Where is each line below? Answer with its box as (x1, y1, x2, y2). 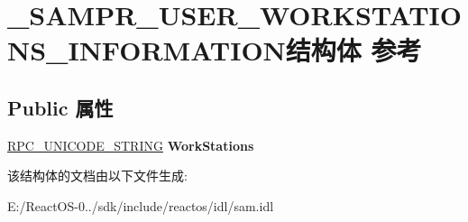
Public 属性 (7, 93, 114, 121)
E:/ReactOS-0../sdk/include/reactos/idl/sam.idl (7, 196, 274, 215)
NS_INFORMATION (7, 32, 286, 69)
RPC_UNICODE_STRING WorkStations (7, 135, 254, 154)
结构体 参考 (285, 32, 422, 69)
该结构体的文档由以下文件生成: (7, 166, 188, 185)
